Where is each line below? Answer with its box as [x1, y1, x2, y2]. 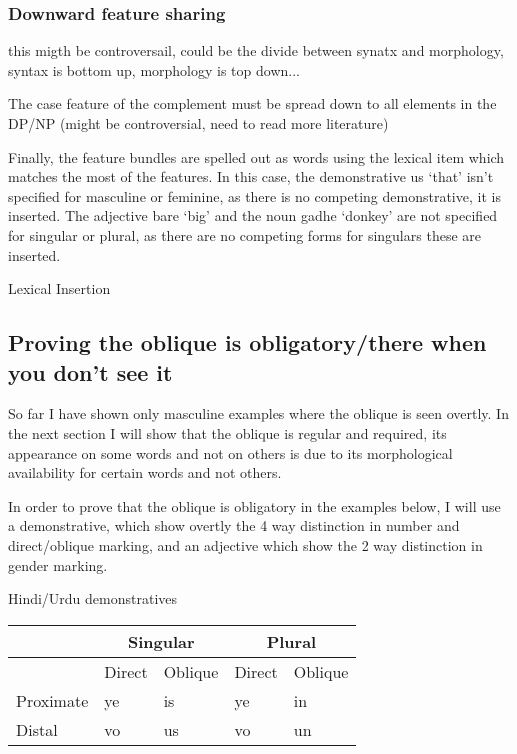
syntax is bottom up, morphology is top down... [8, 59, 300, 80]
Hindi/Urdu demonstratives [8, 588, 178, 609]
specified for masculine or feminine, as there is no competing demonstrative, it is [8, 185, 501, 206]
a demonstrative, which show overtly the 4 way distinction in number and [8, 515, 460, 536]
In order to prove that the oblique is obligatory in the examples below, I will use [8, 495, 501, 516]
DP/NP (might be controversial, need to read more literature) [8, 113, 389, 133]
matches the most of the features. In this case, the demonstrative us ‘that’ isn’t [8, 166, 494, 187]
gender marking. [8, 554, 108, 575]
